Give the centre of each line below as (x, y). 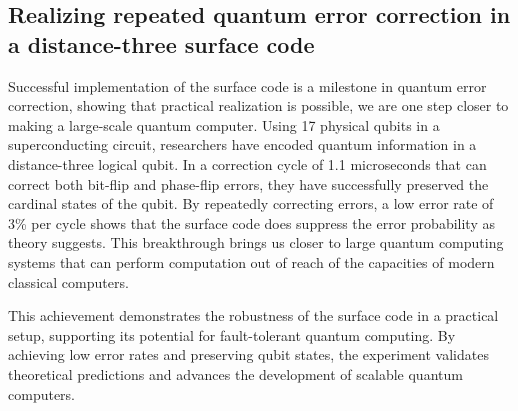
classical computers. (68, 281)
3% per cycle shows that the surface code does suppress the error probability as (251, 222)
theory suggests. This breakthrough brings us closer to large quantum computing (256, 242)
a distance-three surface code (161, 43)
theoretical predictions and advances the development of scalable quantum (235, 373)
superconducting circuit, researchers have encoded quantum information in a (242, 144)
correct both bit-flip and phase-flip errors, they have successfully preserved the (248, 183)
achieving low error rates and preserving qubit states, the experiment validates (248, 354)
